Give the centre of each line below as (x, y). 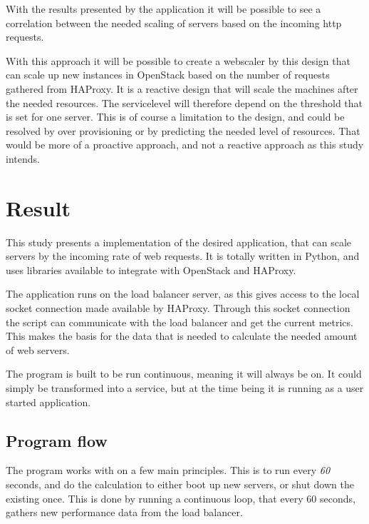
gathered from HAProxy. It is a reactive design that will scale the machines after (182, 88)
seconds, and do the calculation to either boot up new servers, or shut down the (180, 484)
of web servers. (38, 349)
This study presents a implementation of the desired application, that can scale (179, 242)
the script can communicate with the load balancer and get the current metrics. (180, 322)
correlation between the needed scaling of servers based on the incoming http (174, 22)
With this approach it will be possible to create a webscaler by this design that (178, 60)
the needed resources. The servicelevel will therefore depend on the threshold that (184, 102)
